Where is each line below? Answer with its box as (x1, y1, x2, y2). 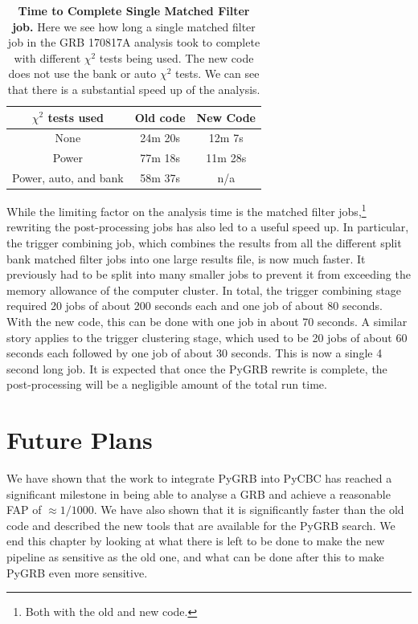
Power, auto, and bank (12, 169, 124, 186)
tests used (47, 108, 104, 125)
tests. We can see (175, 65, 260, 82)
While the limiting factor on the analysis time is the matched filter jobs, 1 (6, 201, 367, 219)
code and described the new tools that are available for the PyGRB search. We (6, 516, 395, 533)
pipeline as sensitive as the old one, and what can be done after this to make (6, 549, 384, 565)
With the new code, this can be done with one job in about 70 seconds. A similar (6, 313, 408, 329)
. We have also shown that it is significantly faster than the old (93, 501, 404, 518)
